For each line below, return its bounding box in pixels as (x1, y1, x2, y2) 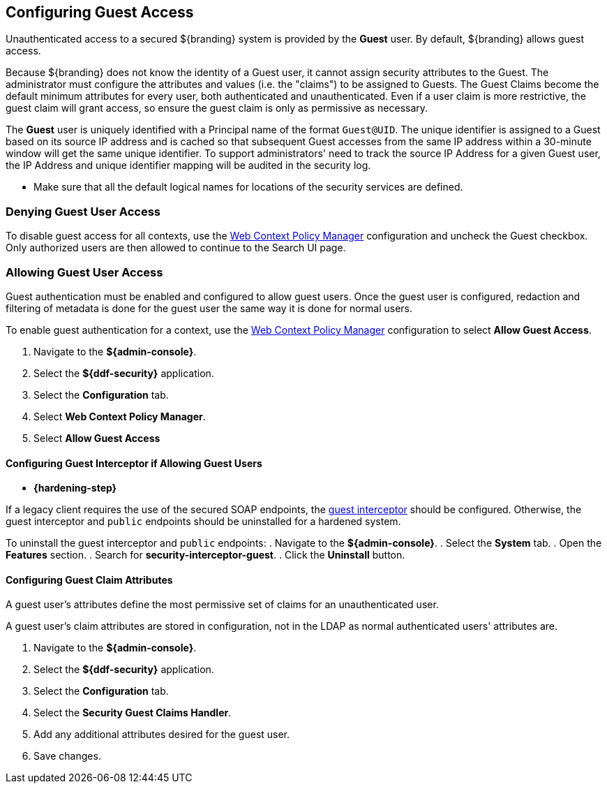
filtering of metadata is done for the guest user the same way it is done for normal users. (6, 302, 413, 314)
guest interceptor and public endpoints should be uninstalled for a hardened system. (6, 515, 401, 528)
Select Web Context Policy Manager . (33, 410, 206, 422)
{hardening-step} (33, 482, 117, 494)
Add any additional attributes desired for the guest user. (33, 728, 290, 741)
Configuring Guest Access (6, 3, 194, 21)
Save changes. (33, 750, 101, 762)
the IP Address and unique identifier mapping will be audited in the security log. (6, 159, 371, 172)
